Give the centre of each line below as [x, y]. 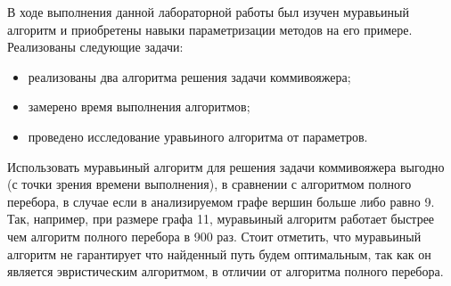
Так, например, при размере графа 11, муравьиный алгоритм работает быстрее [221, 219]
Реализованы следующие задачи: [95, 47]
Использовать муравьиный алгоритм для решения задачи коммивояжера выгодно [226, 166]
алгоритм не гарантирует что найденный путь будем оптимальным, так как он [219, 253]
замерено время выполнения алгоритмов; [139, 106]
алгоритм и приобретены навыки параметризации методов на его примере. [210, 29]
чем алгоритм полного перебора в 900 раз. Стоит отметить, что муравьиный [214, 236]
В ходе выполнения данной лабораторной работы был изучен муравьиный [208, 12]
